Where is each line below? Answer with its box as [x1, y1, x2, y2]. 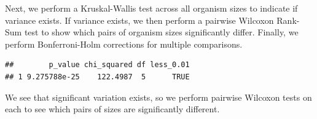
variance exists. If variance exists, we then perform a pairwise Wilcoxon [5, 13, 274, 26]
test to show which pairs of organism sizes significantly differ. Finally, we [24, 26, 299, 38]
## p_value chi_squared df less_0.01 [5, 60, 190, 70]
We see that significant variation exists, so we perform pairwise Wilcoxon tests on [5, 90, 312, 103]
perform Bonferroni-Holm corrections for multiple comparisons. [5, 37, 243, 50]
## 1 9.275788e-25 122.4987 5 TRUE [5, 72, 190, 81]
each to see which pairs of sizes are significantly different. [5, 103, 220, 115]
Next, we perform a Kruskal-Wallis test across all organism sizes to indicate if [5, 2, 298, 14]
